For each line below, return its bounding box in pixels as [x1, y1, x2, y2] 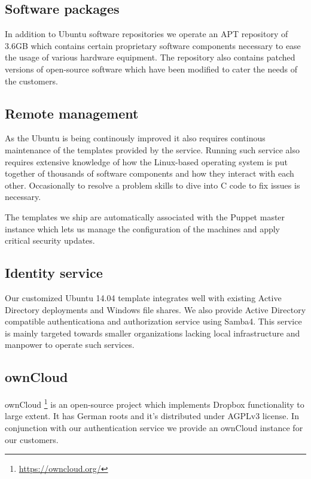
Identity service [5, 263, 103, 282]
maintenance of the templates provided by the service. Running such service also [5, 143, 300, 156]
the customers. [5, 74, 58, 87]
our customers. [5, 433, 59, 445]
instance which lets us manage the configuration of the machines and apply [5, 222, 280, 235]
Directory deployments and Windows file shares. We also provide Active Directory [5, 303, 306, 316]
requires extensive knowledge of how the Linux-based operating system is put [5, 155, 288, 168]
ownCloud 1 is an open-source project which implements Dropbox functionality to [5, 396, 304, 410]
